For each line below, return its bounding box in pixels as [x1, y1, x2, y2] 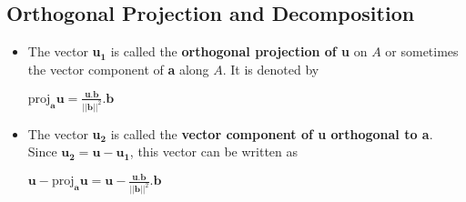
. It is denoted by [222, 59, 319, 78]
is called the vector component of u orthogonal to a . [110, 124, 433, 143]
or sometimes [385, 42, 459, 61]
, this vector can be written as [129, 142, 298, 161]
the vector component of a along [27, 59, 209, 78]
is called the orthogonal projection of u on [110, 42, 368, 61]
